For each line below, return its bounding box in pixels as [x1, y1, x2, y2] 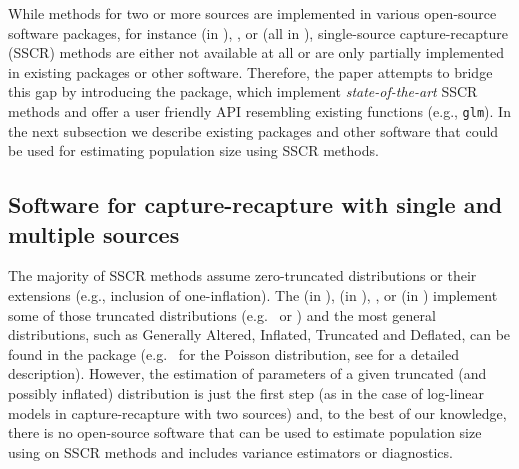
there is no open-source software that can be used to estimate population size [8, 422, 482, 443]
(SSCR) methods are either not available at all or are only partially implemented [8, 42, 504, 63]
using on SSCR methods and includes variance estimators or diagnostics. [8, 441, 453, 462]
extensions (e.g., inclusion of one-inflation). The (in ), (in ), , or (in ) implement [8, 285, 498, 305]
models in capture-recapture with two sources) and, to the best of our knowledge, [8, 402, 507, 423]
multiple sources [8, 218, 180, 249]
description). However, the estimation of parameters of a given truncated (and [8, 363, 487, 384]
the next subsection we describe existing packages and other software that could [8, 120, 499, 141]
